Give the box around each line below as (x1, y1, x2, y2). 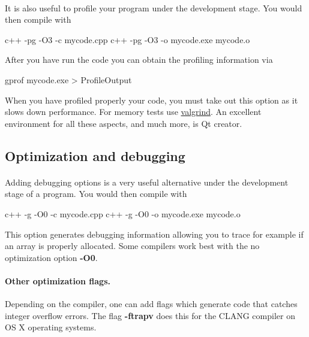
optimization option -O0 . (5, 251, 98, 263)
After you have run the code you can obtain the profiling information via (5, 53, 273, 66)
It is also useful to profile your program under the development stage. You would (5, 1, 302, 14)
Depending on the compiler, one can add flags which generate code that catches (5, 297, 298, 310)
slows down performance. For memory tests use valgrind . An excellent (5, 105, 262, 118)
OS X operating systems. (5, 321, 97, 333)
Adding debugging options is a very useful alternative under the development (5, 175, 289, 188)
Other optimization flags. (5, 274, 110, 287)
